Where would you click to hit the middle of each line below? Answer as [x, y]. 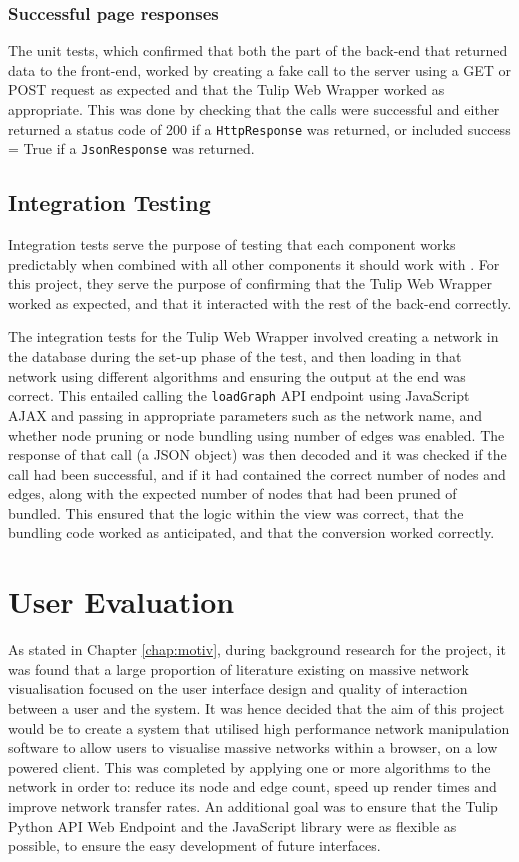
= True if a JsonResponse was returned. [131, 148]
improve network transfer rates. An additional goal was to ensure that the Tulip [253, 805]
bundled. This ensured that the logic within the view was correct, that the [236, 512]
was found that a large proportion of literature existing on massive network [239, 668]
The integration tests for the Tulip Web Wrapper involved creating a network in [253, 336]
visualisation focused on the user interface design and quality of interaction [238, 688]
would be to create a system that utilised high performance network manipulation [259, 727]
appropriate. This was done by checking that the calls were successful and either [254, 109]
